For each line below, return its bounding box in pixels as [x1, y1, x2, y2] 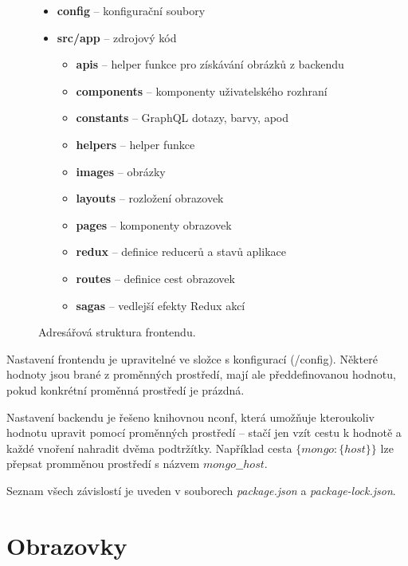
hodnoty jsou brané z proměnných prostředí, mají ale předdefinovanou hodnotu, [6, 366, 396, 383]
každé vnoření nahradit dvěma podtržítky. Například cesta [6, 439, 292, 456]
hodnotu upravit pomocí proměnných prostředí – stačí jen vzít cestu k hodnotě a [6, 424, 402, 441]
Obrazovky [6, 529, 127, 561]
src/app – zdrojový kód [57, 29, 177, 45]
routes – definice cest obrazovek [76, 269, 235, 286]
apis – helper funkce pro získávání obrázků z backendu [76, 56, 344, 73]
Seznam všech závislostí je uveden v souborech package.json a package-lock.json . [6, 481, 396, 498]
